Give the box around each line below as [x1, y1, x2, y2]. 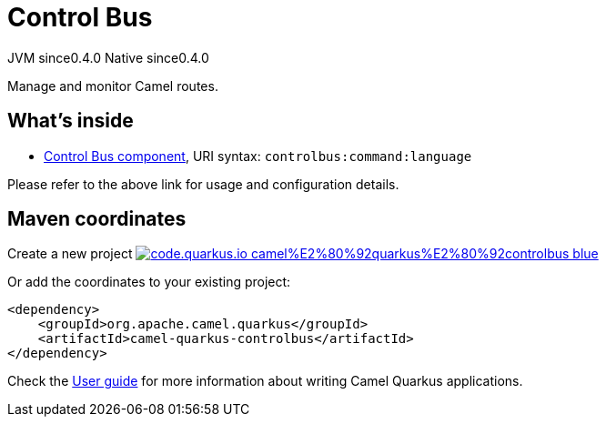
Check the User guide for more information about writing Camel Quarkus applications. [7, 373, 523, 389]
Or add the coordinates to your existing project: [7, 274, 291, 290]
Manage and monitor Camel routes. [7, 77, 218, 94]
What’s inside [7, 109, 134, 133]
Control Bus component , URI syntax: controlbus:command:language [44, 147, 472, 164]
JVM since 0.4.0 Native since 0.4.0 [7, 49, 209, 66]
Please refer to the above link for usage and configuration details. [7, 176, 399, 192]
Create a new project [7, 246, 133, 262]
